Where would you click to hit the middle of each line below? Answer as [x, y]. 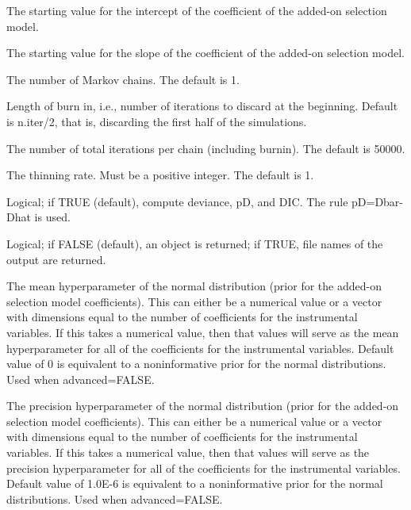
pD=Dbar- [378, 201]
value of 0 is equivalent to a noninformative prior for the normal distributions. [196, 364]
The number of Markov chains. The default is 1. [123, 79]
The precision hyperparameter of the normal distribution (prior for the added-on [203, 406]
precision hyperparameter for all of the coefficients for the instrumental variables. [204, 468]
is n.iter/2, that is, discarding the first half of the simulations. [157, 121]
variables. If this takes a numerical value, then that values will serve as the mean [203, 332]
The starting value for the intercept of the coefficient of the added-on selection [197, 10]
